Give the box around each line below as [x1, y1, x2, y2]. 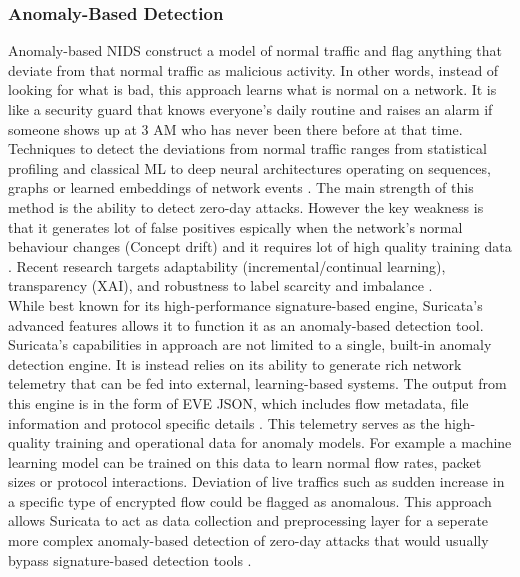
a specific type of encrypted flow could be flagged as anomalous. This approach [8, 490, 492, 511]
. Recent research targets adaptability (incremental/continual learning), [8, 255, 446, 276]
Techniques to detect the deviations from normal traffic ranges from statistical [8, 138, 487, 159]
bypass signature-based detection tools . [8, 549, 252, 570]
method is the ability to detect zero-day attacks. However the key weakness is [8, 196, 484, 217]
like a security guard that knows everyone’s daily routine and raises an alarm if [8, 99, 493, 119]
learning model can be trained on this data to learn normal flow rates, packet [8, 451, 482, 472]
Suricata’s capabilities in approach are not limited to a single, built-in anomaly [8, 334, 492, 355]
